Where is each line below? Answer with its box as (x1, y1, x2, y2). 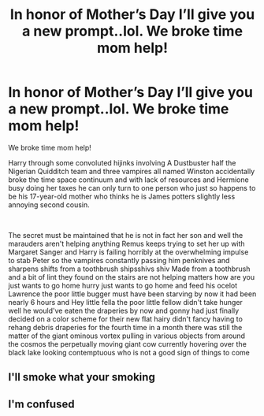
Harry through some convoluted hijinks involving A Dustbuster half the (8, 158, 236, 167)
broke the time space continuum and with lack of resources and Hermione (8, 175, 250, 184)
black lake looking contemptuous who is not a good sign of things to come (8, 347, 250, 357)
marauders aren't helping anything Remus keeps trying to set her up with (8, 239, 246, 248)
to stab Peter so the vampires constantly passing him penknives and (8, 255, 230, 265)
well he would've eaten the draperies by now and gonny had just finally (8, 306, 240, 315)
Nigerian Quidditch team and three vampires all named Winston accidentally (8, 166, 255, 176)
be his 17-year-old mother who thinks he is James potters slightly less (8, 191, 236, 201)
